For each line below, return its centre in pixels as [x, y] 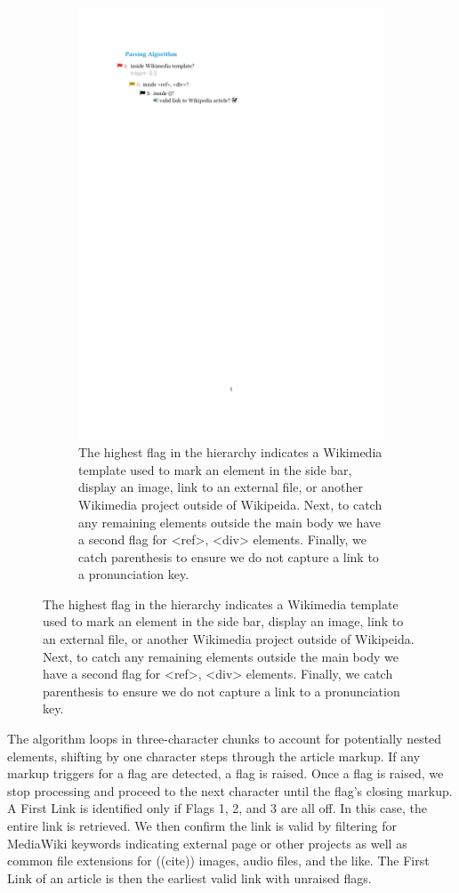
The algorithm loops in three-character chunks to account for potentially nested [225, 739]
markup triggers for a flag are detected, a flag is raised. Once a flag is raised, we [225, 773]
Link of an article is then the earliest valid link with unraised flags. [189, 877]
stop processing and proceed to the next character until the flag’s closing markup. [230, 790]
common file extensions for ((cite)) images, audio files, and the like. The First [218, 861]
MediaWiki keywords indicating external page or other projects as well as [207, 843]
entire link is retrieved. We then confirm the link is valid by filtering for [202, 825]
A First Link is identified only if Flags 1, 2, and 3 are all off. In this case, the [217, 808]
